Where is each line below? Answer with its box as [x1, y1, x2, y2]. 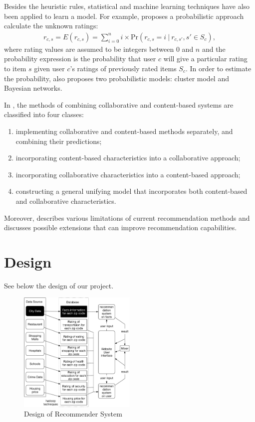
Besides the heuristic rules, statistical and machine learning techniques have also [4, 1, 250, 11]
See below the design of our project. [4, 280, 114, 290]
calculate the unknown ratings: [4, 20, 98, 31]
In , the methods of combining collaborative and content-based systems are [4, 99, 234, 110]
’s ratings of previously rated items [70, 63, 177, 73]
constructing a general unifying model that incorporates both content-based [15, 186, 248, 196]
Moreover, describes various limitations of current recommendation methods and [4, 212, 250, 223]
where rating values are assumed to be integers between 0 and [4, 43, 194, 54]
